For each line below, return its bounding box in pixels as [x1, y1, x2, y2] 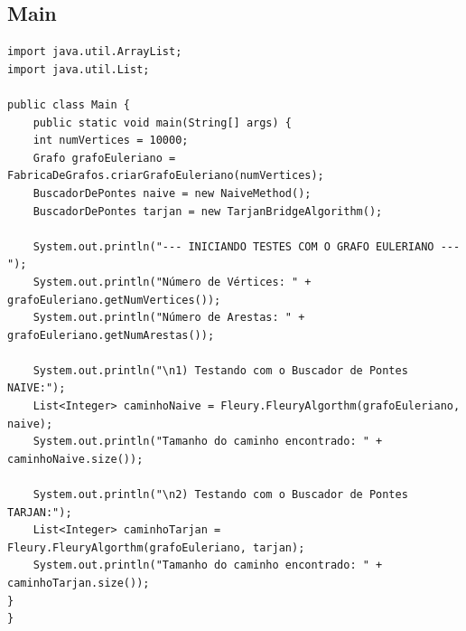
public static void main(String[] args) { [33, 116, 292, 129]
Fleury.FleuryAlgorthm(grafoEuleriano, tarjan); [7, 541, 305, 554]
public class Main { [7, 98, 131, 111]
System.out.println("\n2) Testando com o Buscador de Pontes [33, 488, 408, 502]
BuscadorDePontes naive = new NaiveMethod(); [33, 186, 312, 200]
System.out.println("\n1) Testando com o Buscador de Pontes [33, 363, 408, 377]
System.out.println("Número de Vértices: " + [33, 275, 312, 288]
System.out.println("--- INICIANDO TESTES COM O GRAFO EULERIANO [33, 240, 434, 253]
